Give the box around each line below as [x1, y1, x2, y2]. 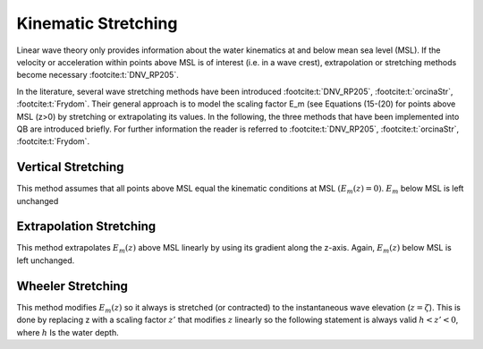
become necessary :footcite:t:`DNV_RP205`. [16, 70, 179, 81]
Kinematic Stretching [16, 13, 178, 33]
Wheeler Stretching [16, 278, 129, 294]
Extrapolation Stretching [16, 219, 157, 234]
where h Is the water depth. [16, 327, 120, 337]
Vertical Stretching [16, 159, 124, 174]
